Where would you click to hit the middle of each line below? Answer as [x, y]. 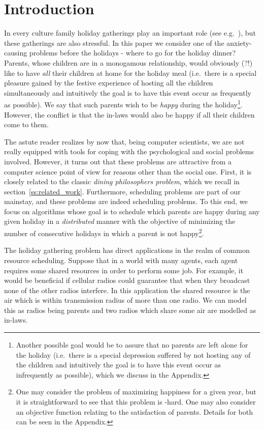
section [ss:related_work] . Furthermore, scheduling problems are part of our [122, 191]
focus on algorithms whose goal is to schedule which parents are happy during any [132, 211]
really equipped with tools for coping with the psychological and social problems [129, 151]
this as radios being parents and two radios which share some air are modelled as [130, 310]
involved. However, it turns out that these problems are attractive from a [118, 161]
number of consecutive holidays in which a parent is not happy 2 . [104, 232]
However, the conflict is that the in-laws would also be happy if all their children [129, 114]
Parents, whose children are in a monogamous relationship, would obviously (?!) [128, 62]
